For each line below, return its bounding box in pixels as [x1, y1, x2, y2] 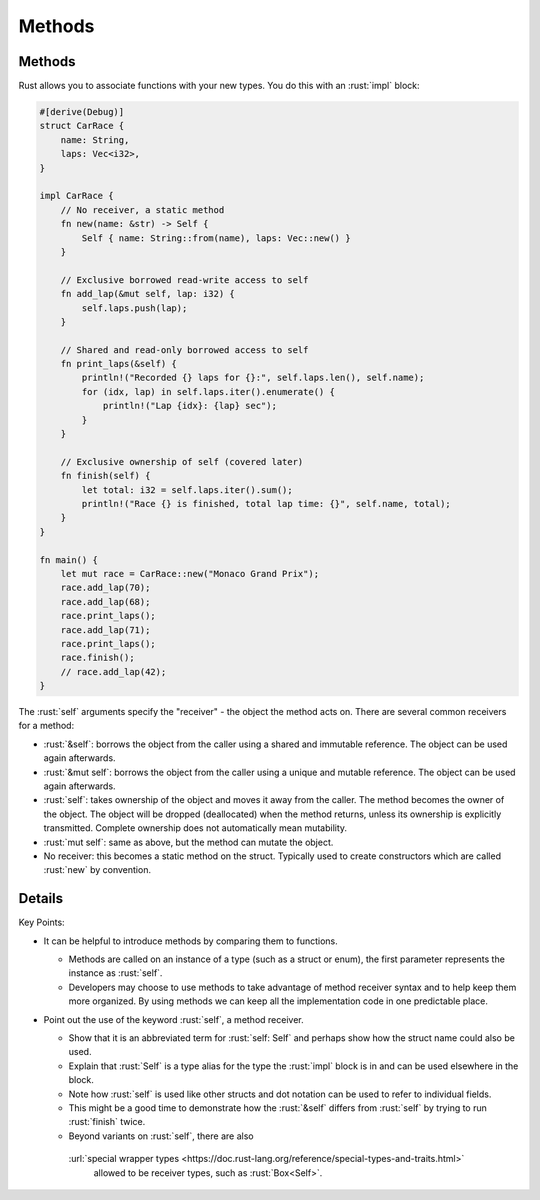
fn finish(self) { [60, 470, 151, 482]
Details [18, 890, 64, 907]
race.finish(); [60, 652, 135, 664]
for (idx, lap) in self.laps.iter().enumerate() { [81, 386, 335, 397]
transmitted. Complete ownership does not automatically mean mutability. [43, 822, 348, 834]
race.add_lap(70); [60, 582, 151, 594]
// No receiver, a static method [60, 204, 225, 215]
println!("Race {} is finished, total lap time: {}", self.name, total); [81, 498, 452, 509]
